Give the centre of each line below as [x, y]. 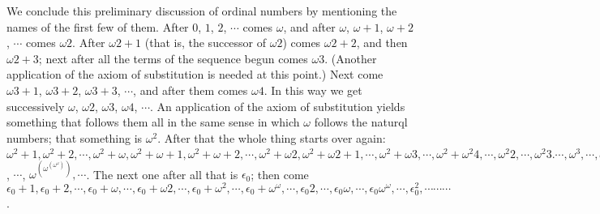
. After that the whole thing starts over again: [272, 137]
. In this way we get [313, 90]
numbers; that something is [75, 137]
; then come [280, 174]
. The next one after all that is [162, 174]
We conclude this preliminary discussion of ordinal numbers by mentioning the [202, 11]
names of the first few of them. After [98, 26]
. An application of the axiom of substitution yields [278, 106]
